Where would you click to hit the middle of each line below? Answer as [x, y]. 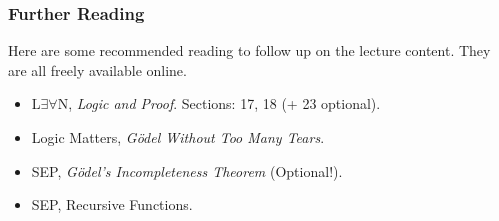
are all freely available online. [97, 69]
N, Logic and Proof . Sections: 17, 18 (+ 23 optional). [219, 103]
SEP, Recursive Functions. [112, 204]
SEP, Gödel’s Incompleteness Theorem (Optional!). [187, 170]
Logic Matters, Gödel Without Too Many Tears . [178, 137]
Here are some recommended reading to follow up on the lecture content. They [249, 50]
